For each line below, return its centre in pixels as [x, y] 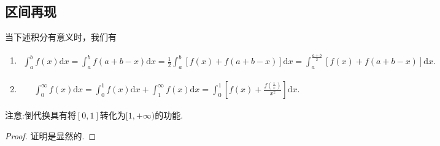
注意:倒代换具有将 [41, 115]
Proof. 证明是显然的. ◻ [51, 135]
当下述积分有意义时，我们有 [61, 37]
